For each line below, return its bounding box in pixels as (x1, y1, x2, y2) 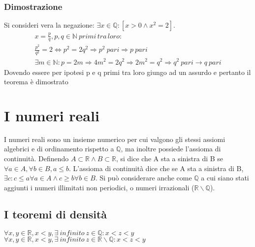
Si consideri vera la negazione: (4, 20, 95, 30)
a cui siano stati (201, 173, 249, 183)
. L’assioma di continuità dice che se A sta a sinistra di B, (68, 163, 244, 173)
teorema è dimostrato (4, 76, 68, 87)
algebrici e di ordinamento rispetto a (4, 143, 114, 154)
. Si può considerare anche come (95, 173, 192, 183)
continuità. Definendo (4, 153, 69, 164)
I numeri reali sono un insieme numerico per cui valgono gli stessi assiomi (4, 134, 225, 144)
